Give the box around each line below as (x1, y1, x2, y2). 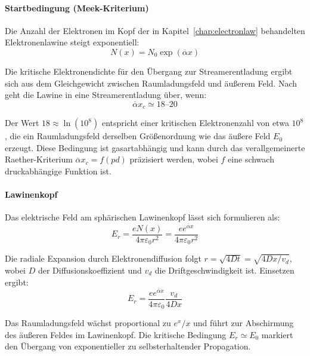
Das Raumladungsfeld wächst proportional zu (5, 317, 171, 329)
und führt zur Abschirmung (193, 317, 294, 329)
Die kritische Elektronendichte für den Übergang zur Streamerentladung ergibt (5, 65, 293, 77)
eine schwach (228, 153, 274, 165)
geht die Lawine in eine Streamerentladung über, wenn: (5, 88, 207, 101)
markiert (261, 328, 293, 340)
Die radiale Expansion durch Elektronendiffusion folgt (5, 252, 201, 265)
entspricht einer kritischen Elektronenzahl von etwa (101, 116, 289, 129)
